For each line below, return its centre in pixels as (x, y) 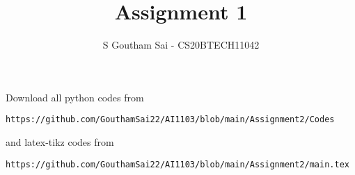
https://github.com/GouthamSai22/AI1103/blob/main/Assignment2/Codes (170, 120)
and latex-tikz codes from (60, 141)
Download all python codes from (75, 97)
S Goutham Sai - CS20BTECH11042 (181, 45)
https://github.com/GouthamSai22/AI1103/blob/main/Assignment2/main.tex (177, 164)
